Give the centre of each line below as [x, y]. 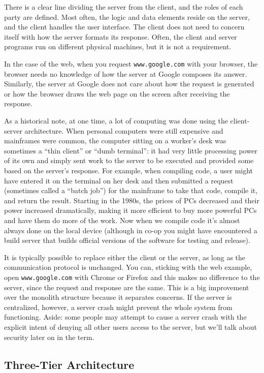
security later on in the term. [49, 337]
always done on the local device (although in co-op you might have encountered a [131, 230]
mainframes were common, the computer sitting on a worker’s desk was [115, 141]
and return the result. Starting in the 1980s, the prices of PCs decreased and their [132, 200]
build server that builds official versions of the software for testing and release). [127, 240]
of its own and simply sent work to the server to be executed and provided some [129, 160]
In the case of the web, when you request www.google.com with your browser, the [131, 63]
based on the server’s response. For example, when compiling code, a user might [129, 170]
